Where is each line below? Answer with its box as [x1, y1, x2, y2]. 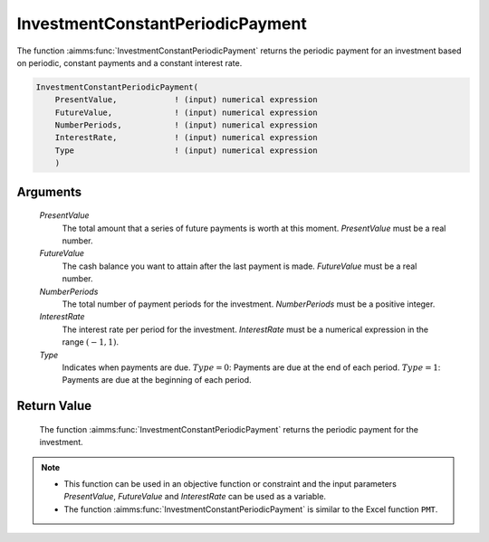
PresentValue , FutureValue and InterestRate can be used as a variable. [63, 491, 326, 502]
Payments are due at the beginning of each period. [62, 375, 253, 385]
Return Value [16, 398, 92, 414]
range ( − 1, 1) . [62, 337, 120, 347]
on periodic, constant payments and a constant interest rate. [16, 57, 243, 68]
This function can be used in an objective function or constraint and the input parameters [63, 478, 398, 489]
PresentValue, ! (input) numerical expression [54, 95, 318, 105]
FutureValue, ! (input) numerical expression [54, 107, 318, 118]
